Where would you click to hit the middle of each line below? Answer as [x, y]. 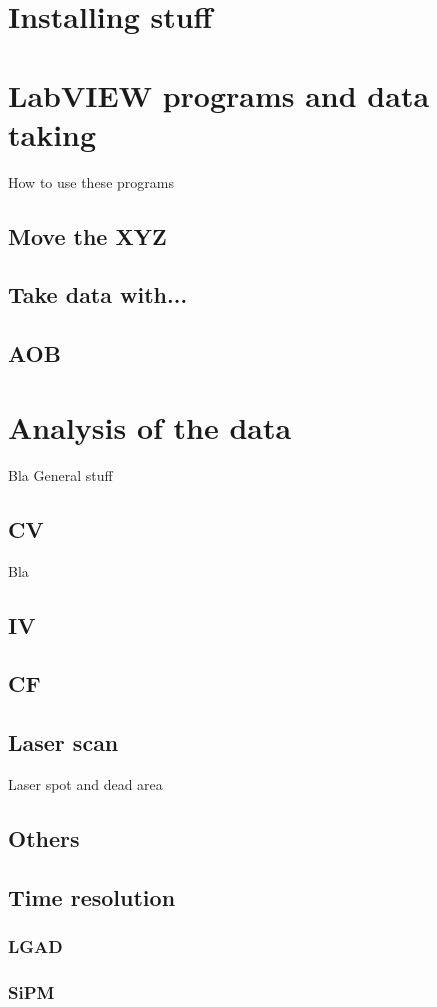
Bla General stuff [60, 474]
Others [44, 837]
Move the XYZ [87, 235]
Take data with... [98, 294]
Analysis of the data [150, 426]
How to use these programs [91, 181]
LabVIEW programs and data [219, 94]
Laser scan [63, 742]
